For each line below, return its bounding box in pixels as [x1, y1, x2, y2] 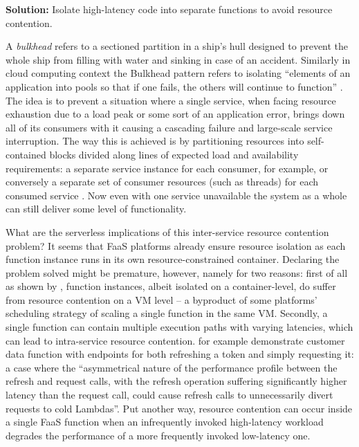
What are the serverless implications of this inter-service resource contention [6, 224, 329, 239]
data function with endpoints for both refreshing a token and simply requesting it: [6, 347, 354, 361]
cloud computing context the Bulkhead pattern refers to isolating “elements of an [6, 66, 351, 80]
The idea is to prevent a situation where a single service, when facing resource [6, 93, 336, 107]
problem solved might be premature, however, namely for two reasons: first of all [6, 265, 348, 280]
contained [6, 147, 46, 161]
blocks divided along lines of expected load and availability [49, 147, 299, 161]
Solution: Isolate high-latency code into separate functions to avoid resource [6, 2, 333, 16]
